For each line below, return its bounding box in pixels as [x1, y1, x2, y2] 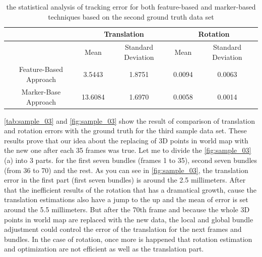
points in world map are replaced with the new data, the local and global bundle [4, 214, 253, 224]
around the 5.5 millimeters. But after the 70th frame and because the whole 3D [4, 204, 250, 214]
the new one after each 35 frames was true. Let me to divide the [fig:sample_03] [4, 145, 251, 155]
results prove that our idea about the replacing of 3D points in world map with [4, 135, 248, 145]
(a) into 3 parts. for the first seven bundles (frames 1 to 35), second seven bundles [4, 154, 257, 165]
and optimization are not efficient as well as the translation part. [4, 243, 204, 254]
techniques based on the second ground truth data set [48, 11, 214, 22]
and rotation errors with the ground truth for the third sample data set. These [4, 125, 247, 136]
